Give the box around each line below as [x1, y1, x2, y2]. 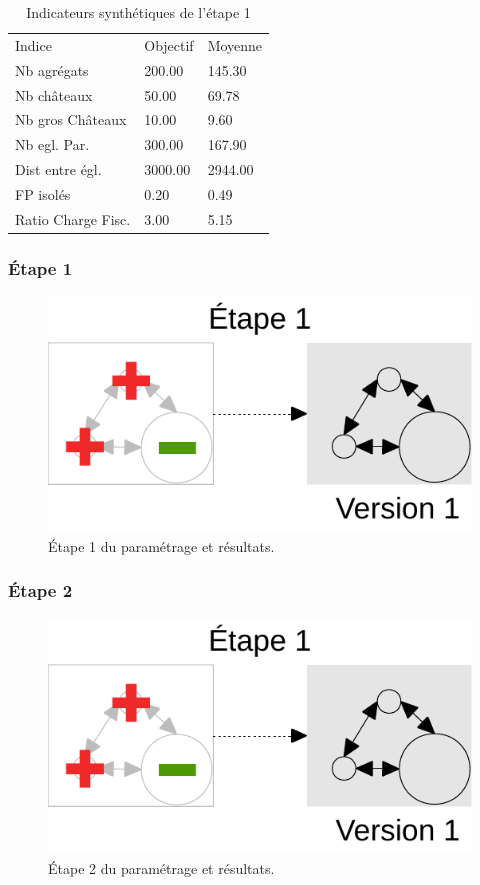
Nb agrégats [15, 59, 89, 80]
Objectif [144, 34, 194, 55]
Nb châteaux [15, 84, 93, 105]
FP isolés [15, 183, 71, 204]
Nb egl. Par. [15, 134, 90, 155]
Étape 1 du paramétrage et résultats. [48, 535, 275, 556]
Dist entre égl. [15, 159, 102, 180]
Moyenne [207, 34, 263, 55]
